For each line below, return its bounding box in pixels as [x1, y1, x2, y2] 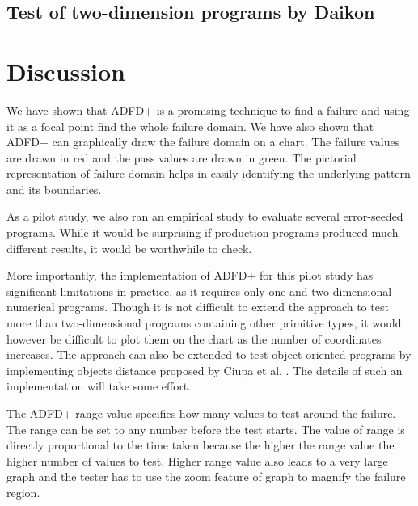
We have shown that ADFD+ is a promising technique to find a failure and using [6, 101, 410, 118]
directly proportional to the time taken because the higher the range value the [6, 436, 395, 453]
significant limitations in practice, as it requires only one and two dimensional [6, 282, 392, 299]
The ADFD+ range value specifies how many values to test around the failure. [6, 405, 396, 421]
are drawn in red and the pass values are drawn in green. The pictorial [6, 149, 357, 166]
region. [6, 483, 40, 500]
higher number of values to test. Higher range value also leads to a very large [6, 452, 388, 469]
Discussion [6, 54, 125, 87]
